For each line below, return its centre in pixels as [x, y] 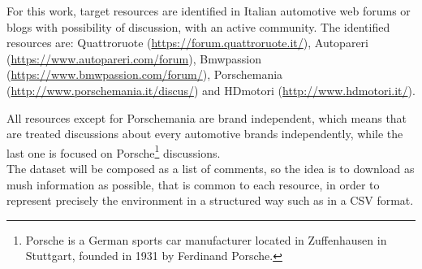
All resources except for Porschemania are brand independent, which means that [207, 117]
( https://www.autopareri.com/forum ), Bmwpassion [134, 58]
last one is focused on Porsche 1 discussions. [114, 151]
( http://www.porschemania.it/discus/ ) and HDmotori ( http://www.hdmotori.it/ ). [211, 90]
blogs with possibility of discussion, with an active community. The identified [198, 26]
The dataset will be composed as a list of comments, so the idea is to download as [211, 168]
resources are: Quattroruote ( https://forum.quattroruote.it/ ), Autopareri [187, 43]
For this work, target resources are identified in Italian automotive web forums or [209, 11]
